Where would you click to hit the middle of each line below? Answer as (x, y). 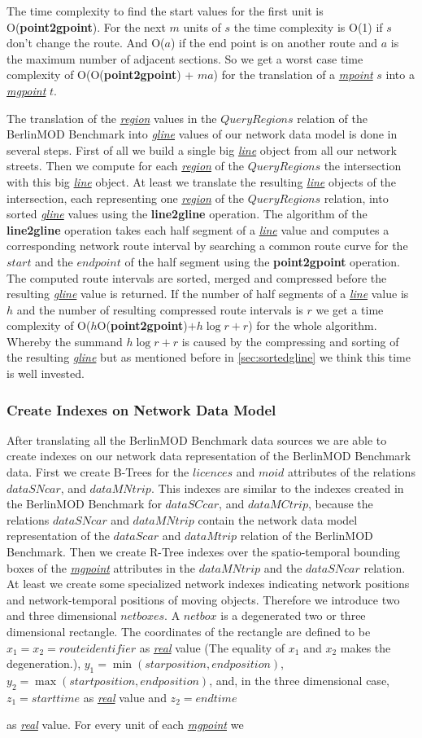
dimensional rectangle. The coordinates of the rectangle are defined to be (189, 631)
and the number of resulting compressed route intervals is (160, 309)
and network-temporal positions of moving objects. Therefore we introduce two (203, 599)
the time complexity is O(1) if (308, 26)
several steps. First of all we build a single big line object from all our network (202, 149)
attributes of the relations (351, 472)
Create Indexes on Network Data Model (141, 409)
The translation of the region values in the (112, 118)
